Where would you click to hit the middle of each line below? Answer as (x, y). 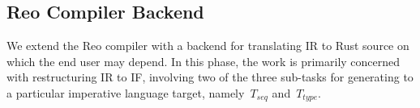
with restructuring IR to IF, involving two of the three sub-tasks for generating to (210, 77)
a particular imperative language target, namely (126, 92)
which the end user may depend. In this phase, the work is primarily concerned (204, 61)
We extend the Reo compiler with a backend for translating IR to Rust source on (208, 46)
